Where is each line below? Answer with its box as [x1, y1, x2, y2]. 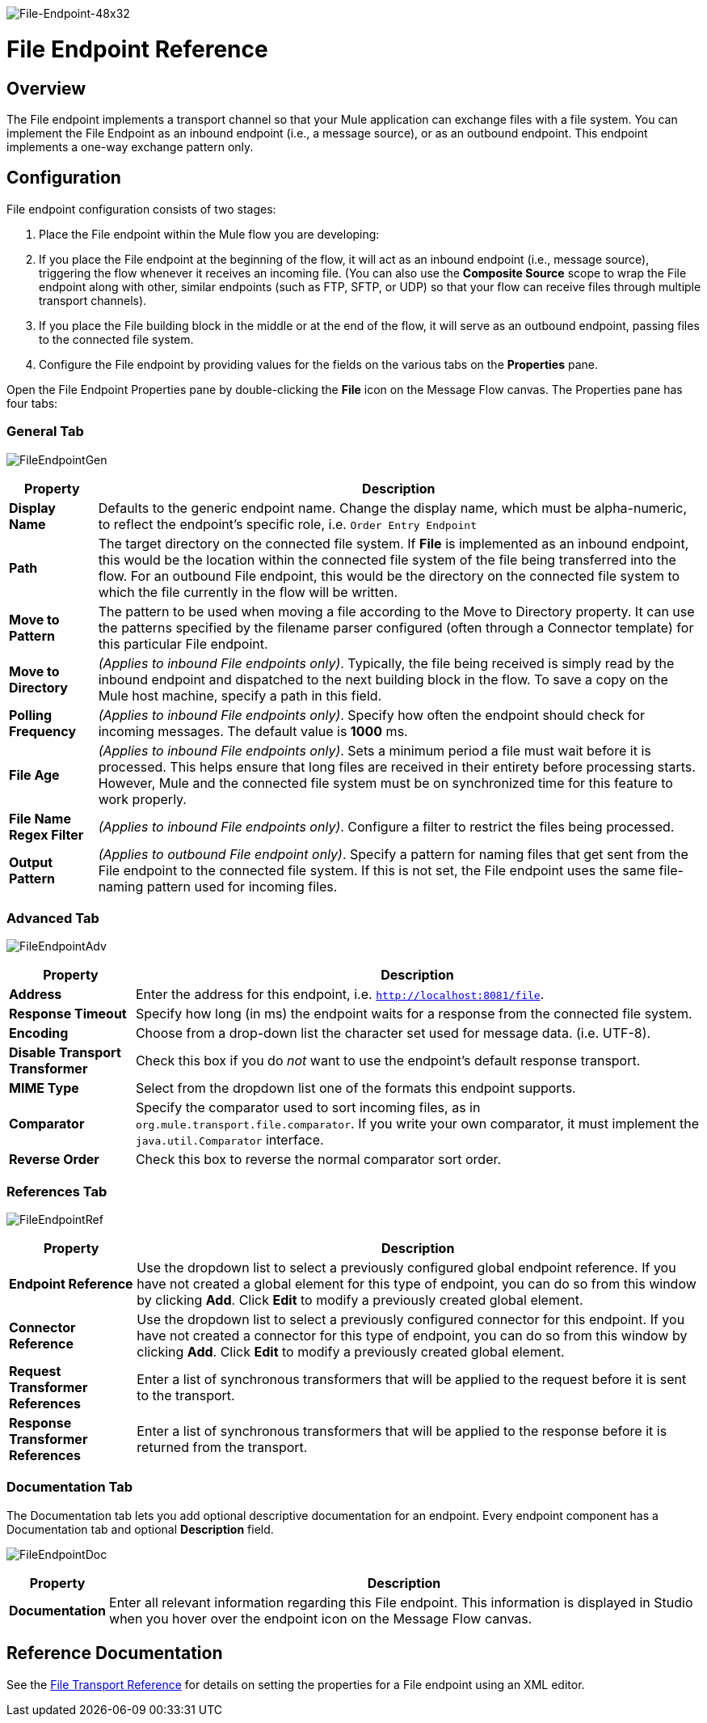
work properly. [98, 790, 187, 807]
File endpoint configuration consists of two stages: [6, 201, 276, 216]
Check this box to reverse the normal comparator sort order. [135, 1151, 502, 1168]
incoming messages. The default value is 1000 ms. [98, 722, 408, 739]
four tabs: [6, 396, 58, 410]
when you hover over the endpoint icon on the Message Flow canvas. [109, 1610, 532, 1627]
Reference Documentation [6, 1643, 223, 1664]
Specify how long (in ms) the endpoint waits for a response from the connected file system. [135, 1005, 692, 1022]
